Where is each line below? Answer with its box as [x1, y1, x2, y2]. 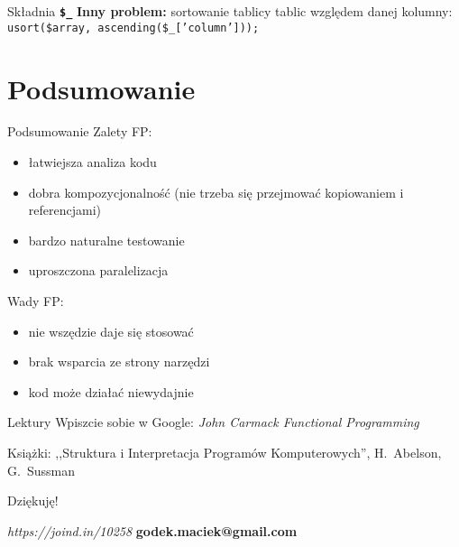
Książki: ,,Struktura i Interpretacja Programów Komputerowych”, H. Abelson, [7, 442, 442, 461]
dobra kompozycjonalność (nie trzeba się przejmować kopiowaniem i [28, 182, 404, 201]
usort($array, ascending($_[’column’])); [7, 21, 260, 34]
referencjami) [28, 200, 101, 219]
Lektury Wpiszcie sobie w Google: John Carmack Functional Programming [7, 413, 419, 431]
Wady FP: [7, 292, 64, 310]
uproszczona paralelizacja [28, 261, 169, 280]
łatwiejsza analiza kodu [28, 153, 157, 172]
